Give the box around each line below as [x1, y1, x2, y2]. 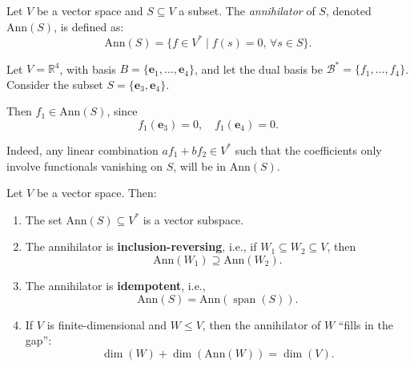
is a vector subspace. [143, 211, 244, 228]
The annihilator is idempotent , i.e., [25, 276, 206, 293]
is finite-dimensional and [46, 316, 167, 333]
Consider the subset [6, 75, 103, 92]
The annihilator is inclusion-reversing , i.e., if [25, 238, 257, 255]
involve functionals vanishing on [6, 157, 163, 174]
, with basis [59, 60, 116, 77]
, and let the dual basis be [195, 60, 324, 77]
